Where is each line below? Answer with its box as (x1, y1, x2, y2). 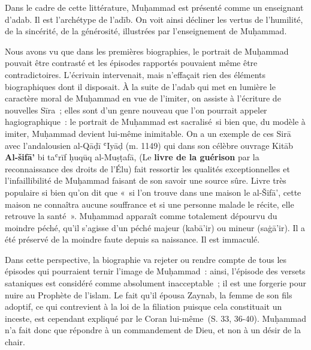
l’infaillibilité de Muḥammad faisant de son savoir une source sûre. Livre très (5, 174, 286, 187)
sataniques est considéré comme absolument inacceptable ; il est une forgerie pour (5, 277, 307, 289)
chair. (5, 336, 25, 348)
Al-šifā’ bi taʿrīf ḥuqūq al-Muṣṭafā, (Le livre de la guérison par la (5, 151, 259, 163)
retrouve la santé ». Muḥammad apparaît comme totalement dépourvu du (5, 210, 277, 222)
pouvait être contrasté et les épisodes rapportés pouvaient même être (5, 56, 258, 69)
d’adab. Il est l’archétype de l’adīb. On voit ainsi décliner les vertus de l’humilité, (5, 13, 303, 25)
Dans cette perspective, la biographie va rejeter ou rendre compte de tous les (5, 253, 287, 265)
